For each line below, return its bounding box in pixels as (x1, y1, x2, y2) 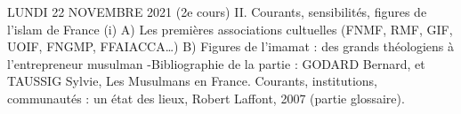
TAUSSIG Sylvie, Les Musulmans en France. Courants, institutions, (7, 72, 378, 90)
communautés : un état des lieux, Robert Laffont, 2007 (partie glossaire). (7, 88, 405, 107)
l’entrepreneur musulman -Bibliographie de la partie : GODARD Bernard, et (7, 54, 425, 72)
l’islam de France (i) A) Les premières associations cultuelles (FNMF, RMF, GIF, (7, 19, 453, 38)
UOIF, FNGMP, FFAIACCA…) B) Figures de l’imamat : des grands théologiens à (7, 37, 454, 56)
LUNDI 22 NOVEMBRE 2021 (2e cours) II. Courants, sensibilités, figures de (7, 3, 427, 20)
